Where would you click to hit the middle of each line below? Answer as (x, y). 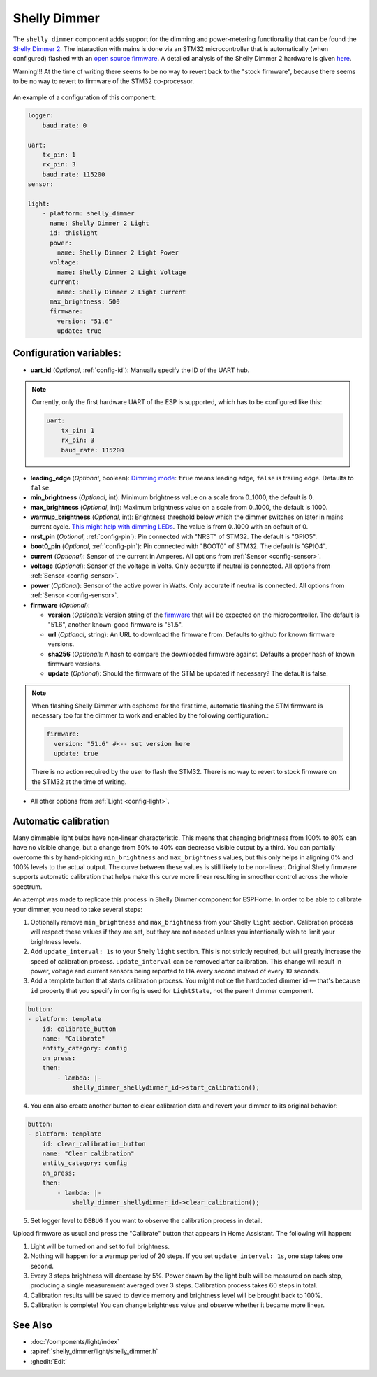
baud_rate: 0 (65, 125)
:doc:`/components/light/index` (75, 1342)
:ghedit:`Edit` (49, 1361)
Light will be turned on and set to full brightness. (100, 1246)
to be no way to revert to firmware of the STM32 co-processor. (104, 81)
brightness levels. (56, 941)
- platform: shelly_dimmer (89, 214)
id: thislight (74, 233)
